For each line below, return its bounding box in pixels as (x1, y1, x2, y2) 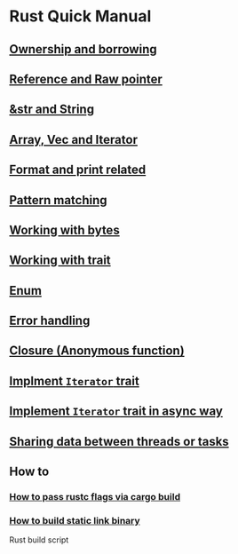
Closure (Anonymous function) (9, 344, 185, 359)
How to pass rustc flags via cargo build (9, 490, 180, 503)
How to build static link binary (9, 514, 140, 526)
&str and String (9, 102, 95, 117)
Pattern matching (9, 193, 108, 208)
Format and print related (9, 162, 147, 178)
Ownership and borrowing (9, 42, 157, 57)
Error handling (9, 313, 91, 328)
